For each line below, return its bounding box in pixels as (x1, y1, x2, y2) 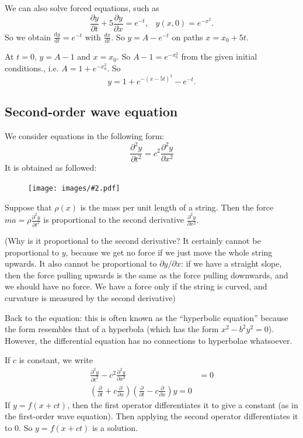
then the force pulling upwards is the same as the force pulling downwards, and (5, 268, 288, 281)
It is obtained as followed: (5, 161, 97, 174)
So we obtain (5, 30, 51, 43)
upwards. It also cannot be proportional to (5, 257, 157, 270)
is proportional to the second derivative (43, 213, 184, 226)
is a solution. (92, 421, 138, 433)
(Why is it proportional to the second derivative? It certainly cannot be (5, 234, 261, 247)
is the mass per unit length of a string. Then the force (80, 201, 274, 213)
